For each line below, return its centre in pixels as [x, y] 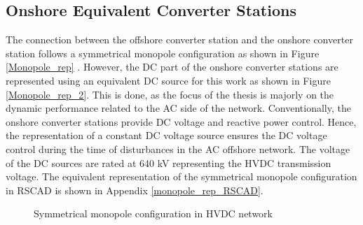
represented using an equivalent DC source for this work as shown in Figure [168, 80]
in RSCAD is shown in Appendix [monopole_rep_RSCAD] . [135, 190]
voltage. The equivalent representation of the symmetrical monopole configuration [181, 176]
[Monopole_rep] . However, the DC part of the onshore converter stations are [172, 67]
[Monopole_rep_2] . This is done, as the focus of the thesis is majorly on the [170, 94]
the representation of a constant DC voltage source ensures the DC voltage [166, 135]
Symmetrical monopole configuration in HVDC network [153, 213]
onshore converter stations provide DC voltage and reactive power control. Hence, [181, 121]
